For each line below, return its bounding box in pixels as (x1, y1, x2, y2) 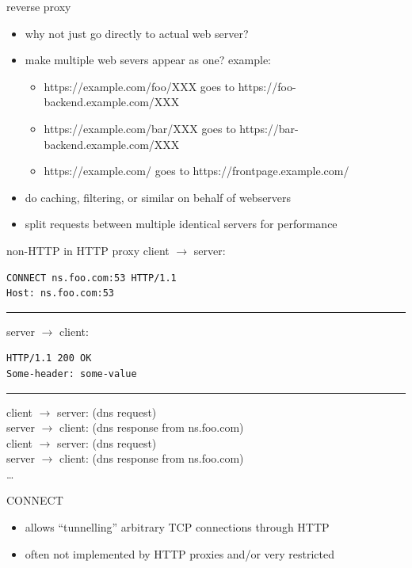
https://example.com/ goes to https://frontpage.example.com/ (44, 162, 349, 179)
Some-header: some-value (6, 368, 137, 379)
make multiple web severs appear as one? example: (25, 51, 271, 68)
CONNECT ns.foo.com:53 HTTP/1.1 (6, 272, 177, 284)
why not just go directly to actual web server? (25, 25, 249, 41)
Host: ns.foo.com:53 (6, 288, 115, 299)
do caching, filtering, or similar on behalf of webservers (25, 189, 292, 205)
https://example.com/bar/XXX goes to (44, 120, 236, 136)
